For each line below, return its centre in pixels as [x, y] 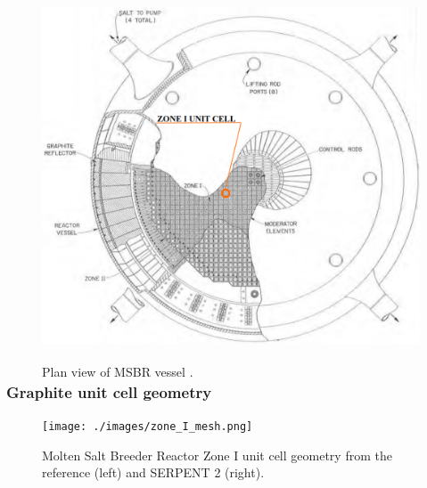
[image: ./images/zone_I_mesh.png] [148, 427]
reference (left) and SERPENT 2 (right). [153, 472]
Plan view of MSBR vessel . [118, 372]
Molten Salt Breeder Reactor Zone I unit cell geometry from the [217, 455]
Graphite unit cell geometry [109, 391]
